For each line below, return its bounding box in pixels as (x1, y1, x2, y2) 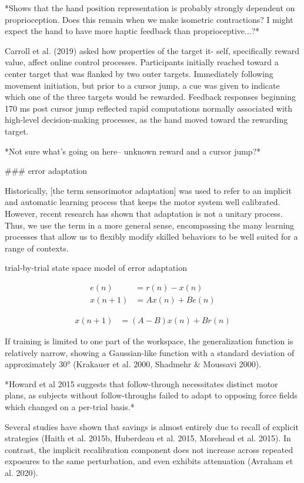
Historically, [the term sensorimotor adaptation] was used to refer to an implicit (5, 184, 292, 196)
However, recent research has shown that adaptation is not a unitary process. (5, 207, 283, 219)
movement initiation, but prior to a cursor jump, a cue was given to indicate (5, 79, 280, 91)
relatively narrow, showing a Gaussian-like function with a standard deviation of (5, 346, 295, 358)
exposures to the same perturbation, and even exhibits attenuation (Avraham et (5, 455, 293, 467)
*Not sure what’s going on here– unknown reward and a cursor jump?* (5, 145, 261, 157)
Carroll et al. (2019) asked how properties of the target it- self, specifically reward (5, 44, 300, 56)
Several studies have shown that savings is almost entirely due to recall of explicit (5, 420, 299, 432)
